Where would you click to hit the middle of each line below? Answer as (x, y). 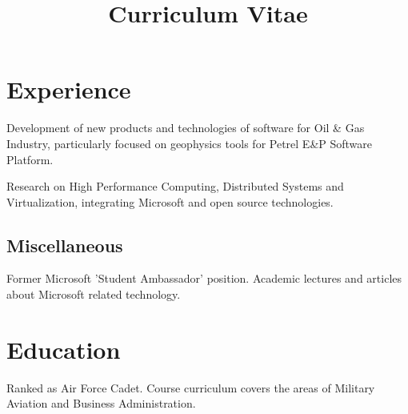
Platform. (30, 159)
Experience (69, 89)
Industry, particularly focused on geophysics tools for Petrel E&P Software (190, 143)
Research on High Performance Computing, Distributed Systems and (175, 186)
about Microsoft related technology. (94, 294)
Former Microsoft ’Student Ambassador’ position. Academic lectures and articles (204, 278)
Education (64, 349)
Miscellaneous (65, 245)
